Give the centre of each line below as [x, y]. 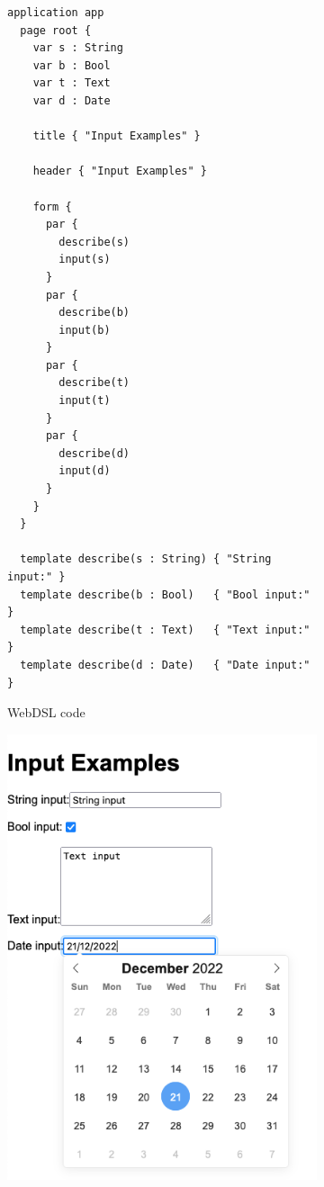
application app [56, 13]
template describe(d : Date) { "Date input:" [165, 665]
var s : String [78, 48]
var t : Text [72, 83]
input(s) [85, 260]
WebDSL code [46, 712]
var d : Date [72, 100]
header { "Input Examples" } [120, 171]
